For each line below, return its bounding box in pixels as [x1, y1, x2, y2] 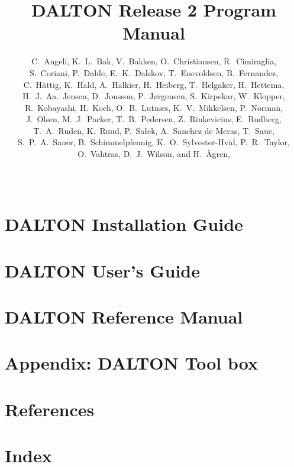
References [5, 397, 95, 421]
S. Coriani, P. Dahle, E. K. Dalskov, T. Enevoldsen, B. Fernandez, [29, 66, 279, 79]
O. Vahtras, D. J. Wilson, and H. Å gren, [77, 148, 230, 160]
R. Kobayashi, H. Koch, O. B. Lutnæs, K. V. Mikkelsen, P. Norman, [25, 101, 283, 113]
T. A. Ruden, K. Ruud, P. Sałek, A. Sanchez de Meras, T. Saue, [33, 124, 274, 136]
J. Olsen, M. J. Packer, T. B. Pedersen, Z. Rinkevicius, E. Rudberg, [26, 113, 282, 125]
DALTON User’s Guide [5, 258, 201, 282]
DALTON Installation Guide [5, 212, 243, 236]
